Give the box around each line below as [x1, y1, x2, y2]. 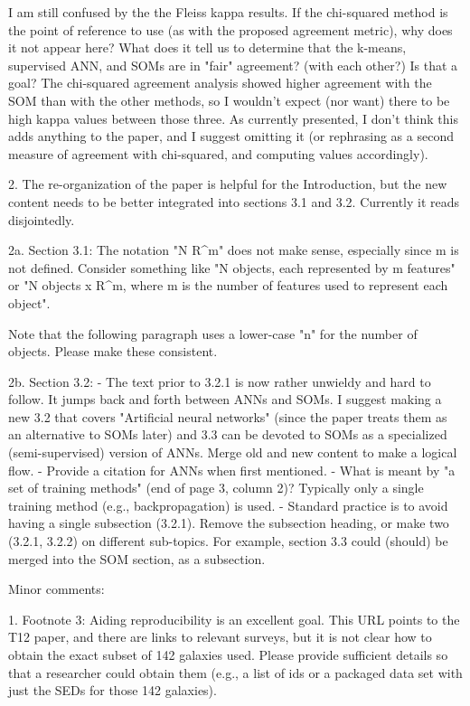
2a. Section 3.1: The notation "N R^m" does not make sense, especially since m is [8, 240, 459, 259]
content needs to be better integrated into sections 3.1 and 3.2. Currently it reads [8, 192, 460, 211]
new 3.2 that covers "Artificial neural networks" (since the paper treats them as [8, 407, 447, 426]
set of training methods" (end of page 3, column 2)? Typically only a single [8, 478, 424, 497]
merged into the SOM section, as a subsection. [8, 549, 266, 568]
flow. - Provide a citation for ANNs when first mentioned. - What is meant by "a [8, 460, 456, 479]
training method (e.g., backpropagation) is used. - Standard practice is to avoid [8, 495, 448, 514]
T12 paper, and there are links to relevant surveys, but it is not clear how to [8, 627, 432, 646]
